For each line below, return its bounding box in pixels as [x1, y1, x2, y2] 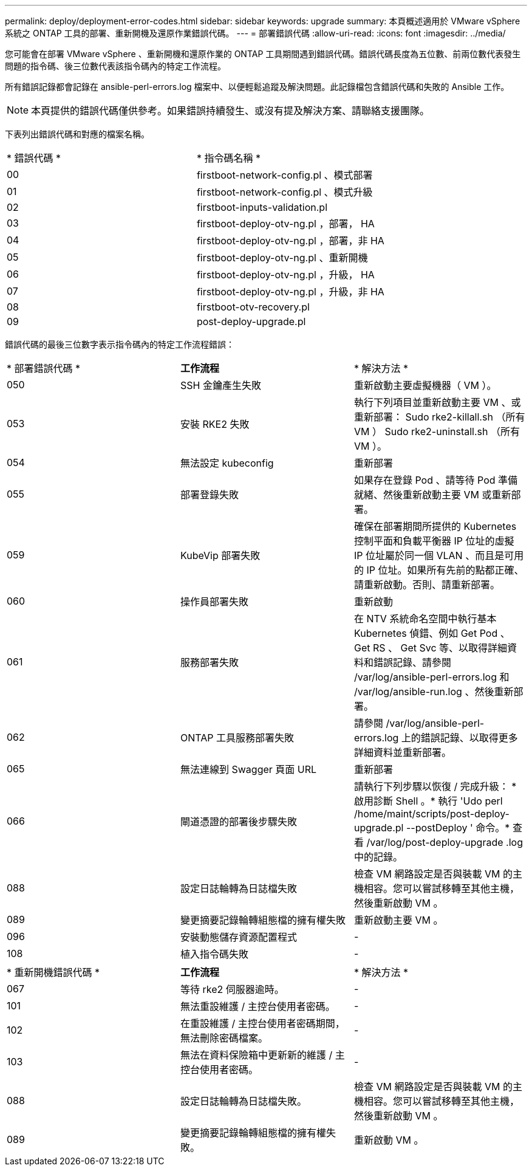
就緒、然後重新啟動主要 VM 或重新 [353, 489, 511, 501]
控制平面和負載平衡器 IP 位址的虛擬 [353, 535, 514, 547]
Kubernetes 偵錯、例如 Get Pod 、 [353, 627, 510, 639]
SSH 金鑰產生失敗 [180, 379, 261, 391]
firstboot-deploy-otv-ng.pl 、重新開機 [196, 252, 368, 264]
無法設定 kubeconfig [180, 457, 274, 469]
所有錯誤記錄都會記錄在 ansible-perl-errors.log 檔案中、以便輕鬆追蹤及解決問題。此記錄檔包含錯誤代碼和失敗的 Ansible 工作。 [5, 81, 510, 92]
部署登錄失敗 [180, 489, 239, 501]
